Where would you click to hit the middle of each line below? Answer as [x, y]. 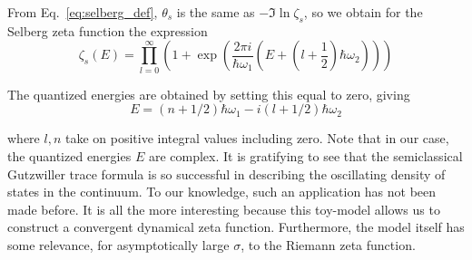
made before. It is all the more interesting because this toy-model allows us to [224, 209]
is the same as [216, 12]
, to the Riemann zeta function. [328, 244]
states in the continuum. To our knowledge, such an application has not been [222, 192]
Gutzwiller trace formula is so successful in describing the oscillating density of [226, 173]
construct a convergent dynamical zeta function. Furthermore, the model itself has [236, 227]
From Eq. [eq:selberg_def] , [83, 12]
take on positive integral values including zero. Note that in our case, [257, 138]
